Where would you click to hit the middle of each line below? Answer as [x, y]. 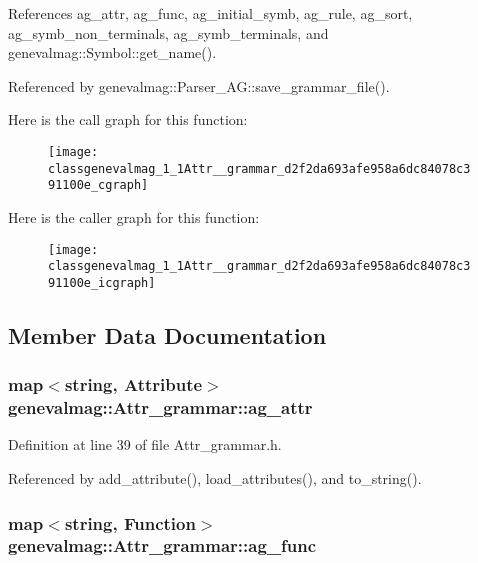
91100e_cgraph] [98, 185]
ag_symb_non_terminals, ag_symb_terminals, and [168, 32]
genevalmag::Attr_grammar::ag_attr [160, 407]
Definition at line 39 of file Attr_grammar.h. [145, 444]
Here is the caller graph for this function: [134, 216]
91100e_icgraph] [102, 282]
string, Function [130, 522]
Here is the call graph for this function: [128, 119]
